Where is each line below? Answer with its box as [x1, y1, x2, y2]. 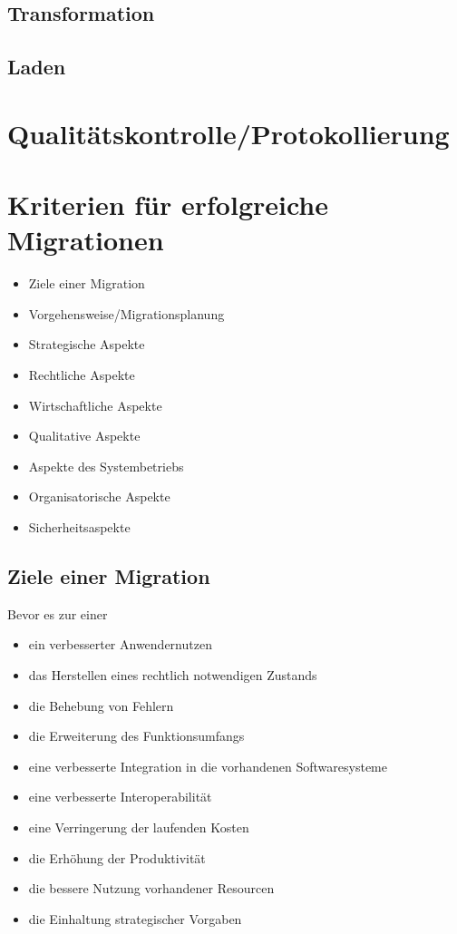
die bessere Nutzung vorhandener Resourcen [28, 879, 275, 898]
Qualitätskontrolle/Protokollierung [7, 114, 450, 151]
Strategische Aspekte [28, 335, 145, 354]
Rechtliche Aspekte [28, 365, 135, 384]
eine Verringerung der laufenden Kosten [28, 817, 249, 836]
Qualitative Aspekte [28, 426, 141, 445]
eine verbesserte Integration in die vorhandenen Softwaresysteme [28, 756, 388, 775]
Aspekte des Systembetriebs [28, 456, 184, 475]
